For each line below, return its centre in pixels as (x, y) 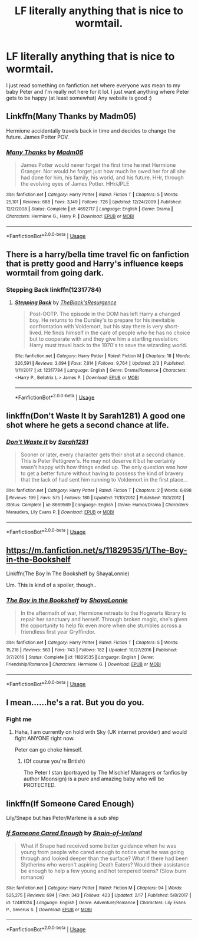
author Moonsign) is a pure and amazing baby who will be (94, 779)
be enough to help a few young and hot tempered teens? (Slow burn (103, 871)
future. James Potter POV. (38, 137)
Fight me (19, 719)
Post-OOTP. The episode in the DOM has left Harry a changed (105, 314)
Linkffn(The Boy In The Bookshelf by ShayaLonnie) (68, 574)
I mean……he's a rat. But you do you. (75, 703)
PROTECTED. (39, 785)
